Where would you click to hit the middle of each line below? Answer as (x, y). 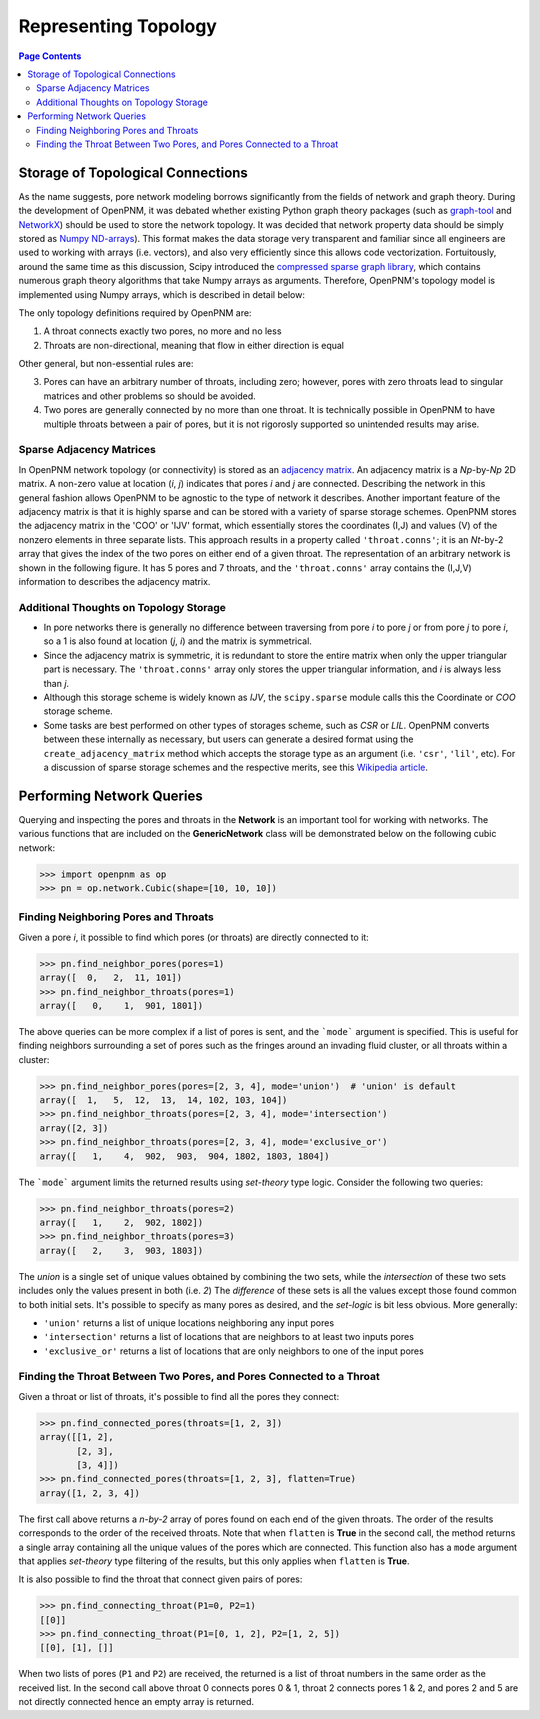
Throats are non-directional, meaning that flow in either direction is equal (194, 345)
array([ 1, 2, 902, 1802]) (121, 1222)
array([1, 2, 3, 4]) (89, 1493)
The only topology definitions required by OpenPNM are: (135, 312)
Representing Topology (117, 26)
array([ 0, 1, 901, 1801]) (121, 1005)
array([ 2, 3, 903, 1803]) (121, 1250)
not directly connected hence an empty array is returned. (136, 1702)
